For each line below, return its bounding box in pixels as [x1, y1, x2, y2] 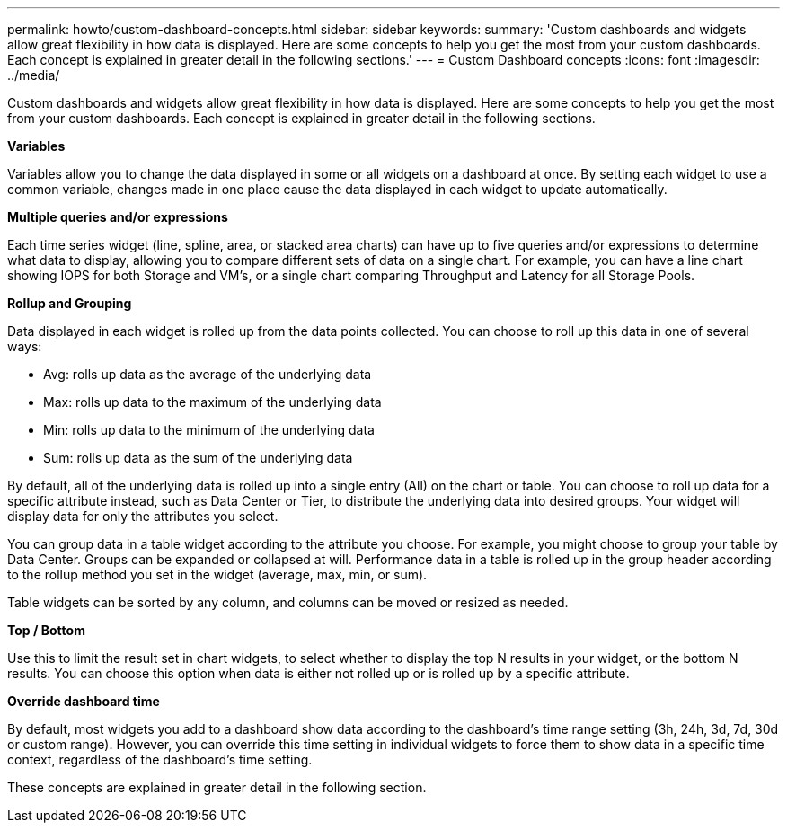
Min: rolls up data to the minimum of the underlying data [43, 422, 375, 437]
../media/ [7, 67, 60, 83]
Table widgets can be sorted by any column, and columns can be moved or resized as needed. [7, 595, 569, 610]
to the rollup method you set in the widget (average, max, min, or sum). [7, 567, 428, 582]
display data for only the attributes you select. [7, 508, 279, 524]
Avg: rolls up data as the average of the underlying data [43, 366, 372, 382]
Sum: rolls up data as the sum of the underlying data [43, 450, 353, 465]
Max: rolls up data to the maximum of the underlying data [43, 394, 382, 410]
